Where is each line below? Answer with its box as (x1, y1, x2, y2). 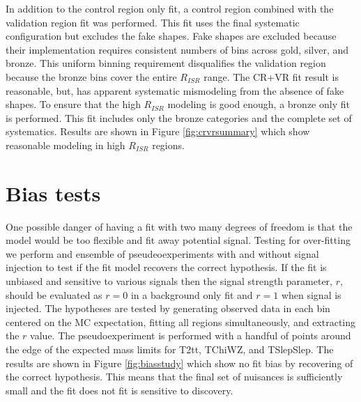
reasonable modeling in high (6, 137, 125, 152)
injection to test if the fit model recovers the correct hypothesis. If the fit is (6, 260, 327, 275)
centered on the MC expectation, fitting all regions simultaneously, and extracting (6, 314, 356, 329)
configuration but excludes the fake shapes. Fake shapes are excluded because (6, 29, 337, 43)
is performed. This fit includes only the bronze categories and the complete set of (6, 110, 352, 125)
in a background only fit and (130, 287, 253, 302)
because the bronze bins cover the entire (6, 69, 177, 84)
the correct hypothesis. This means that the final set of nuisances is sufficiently (6, 369, 343, 384)
